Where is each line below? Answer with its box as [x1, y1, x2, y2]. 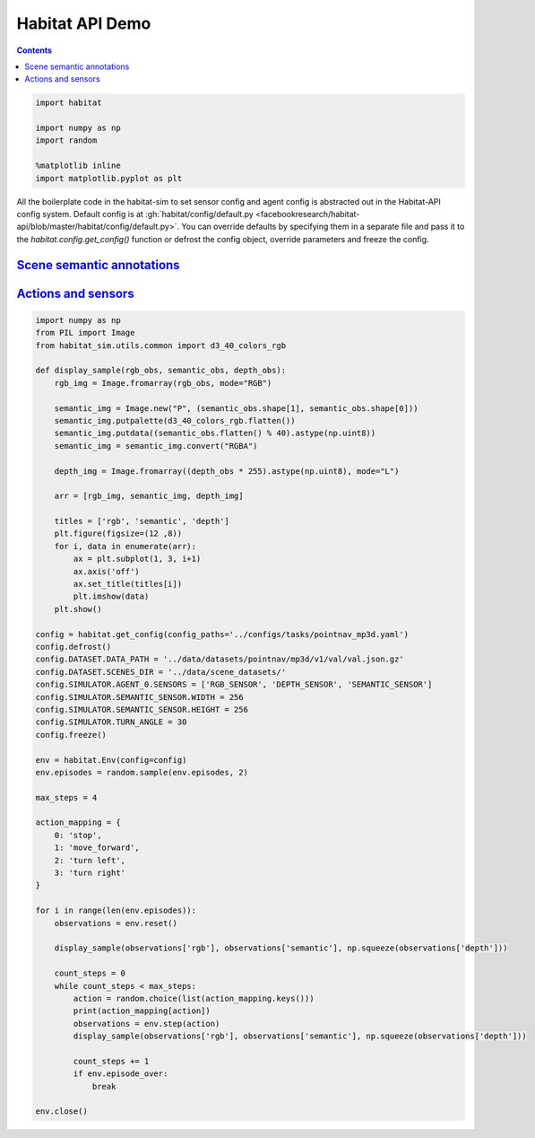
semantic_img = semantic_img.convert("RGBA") [54, 441, 258, 451]
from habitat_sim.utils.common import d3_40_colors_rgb [35, 340, 287, 350]
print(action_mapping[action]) [73, 1006, 211, 1016]
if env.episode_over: [73, 1069, 168, 1079]
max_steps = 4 [35, 792, 98, 802]
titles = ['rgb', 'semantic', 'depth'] [54, 516, 230, 527]
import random [35, 136, 98, 145]
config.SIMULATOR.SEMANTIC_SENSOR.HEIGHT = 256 [35, 705, 248, 714]
